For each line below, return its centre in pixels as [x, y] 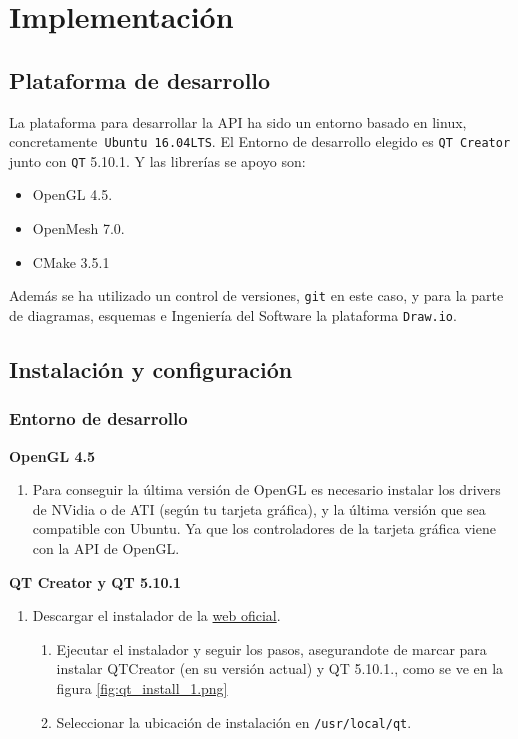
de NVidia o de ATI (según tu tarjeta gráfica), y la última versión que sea [259, 508]
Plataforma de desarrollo [140, 79]
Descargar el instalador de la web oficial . [156, 615]
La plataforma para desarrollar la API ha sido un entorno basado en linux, [238, 121]
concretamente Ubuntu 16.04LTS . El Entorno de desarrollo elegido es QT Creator [260, 141]
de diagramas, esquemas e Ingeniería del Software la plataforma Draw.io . [233, 314]
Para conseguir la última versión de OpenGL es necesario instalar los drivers [266, 489]
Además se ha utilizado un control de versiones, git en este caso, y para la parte [256, 295]
